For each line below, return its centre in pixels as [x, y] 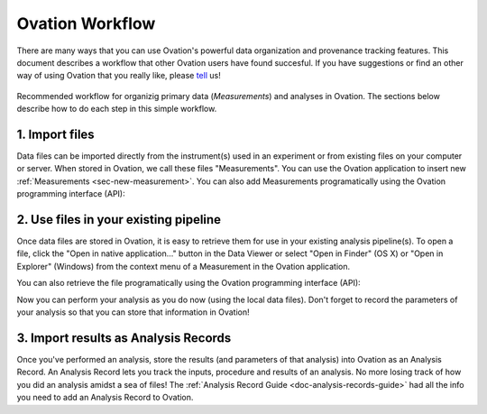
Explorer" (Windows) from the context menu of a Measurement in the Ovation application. [184, 266]
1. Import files [55, 134]
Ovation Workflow [86, 23]
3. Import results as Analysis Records [124, 338]
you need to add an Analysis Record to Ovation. [105, 398]
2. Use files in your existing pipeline [119, 220]
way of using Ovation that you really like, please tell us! [119, 76]
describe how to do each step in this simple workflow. [117, 109]
